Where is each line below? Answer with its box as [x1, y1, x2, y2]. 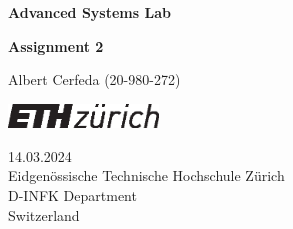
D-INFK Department [8, 184, 137, 205]
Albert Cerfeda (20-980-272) [8, 69, 181, 90]
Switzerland [8, 204, 80, 225]
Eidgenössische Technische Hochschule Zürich [8, 165, 285, 186]
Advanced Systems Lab [8, 2, 171, 22]
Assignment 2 [8, 35, 104, 56]
